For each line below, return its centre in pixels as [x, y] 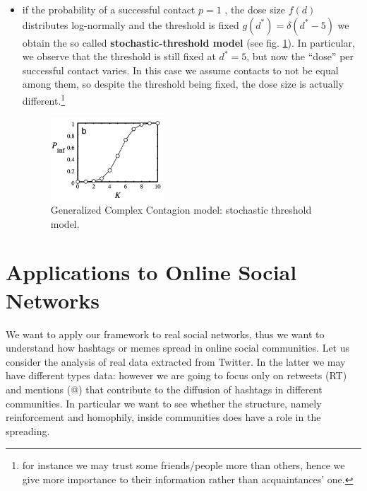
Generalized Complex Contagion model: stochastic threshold [181, 210]
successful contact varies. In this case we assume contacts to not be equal [180, 70]
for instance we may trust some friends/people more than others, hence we [183, 465]
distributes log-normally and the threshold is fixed [131, 24]
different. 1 [44, 99]
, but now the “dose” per [300, 56]
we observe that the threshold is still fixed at [119, 56]
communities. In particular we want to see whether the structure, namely [164, 403]
